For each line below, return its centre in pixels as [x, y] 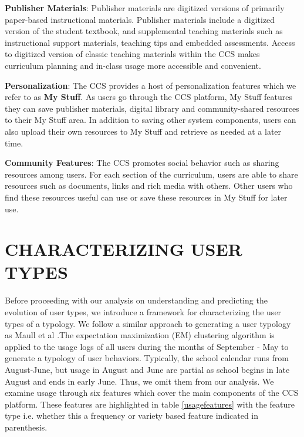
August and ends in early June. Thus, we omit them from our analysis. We [139, 381]
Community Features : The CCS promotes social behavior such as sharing [142, 163]
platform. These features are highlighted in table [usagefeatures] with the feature [150, 404]
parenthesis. [26, 427]
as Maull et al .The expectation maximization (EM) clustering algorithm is [140, 335]
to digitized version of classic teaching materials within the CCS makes [132, 54]
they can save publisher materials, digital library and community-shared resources [152, 108]
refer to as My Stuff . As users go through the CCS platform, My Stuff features [148, 97]
